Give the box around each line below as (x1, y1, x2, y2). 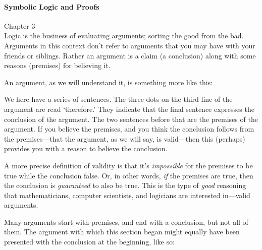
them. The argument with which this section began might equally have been (4, 226, 240, 237)
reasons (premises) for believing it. (4, 60, 111, 71)
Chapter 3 (4, 20, 35, 31)
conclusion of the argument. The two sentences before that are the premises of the (4, 113, 258, 124)
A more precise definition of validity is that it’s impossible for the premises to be (4, 160, 253, 170)
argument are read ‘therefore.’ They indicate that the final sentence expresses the (4, 103, 254, 114)
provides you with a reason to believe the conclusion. (4, 143, 168, 154)
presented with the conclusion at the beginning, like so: (4, 236, 175, 247)
